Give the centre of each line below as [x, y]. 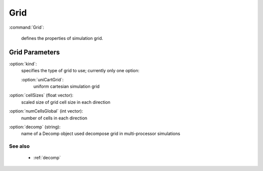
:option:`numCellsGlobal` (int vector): [46, 111]
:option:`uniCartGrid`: [42, 79]
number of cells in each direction [54, 118]
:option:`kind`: [23, 64]
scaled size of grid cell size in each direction [66, 102]
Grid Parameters [35, 52]
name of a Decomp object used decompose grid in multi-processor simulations [101, 133]
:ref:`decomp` [47, 158]
